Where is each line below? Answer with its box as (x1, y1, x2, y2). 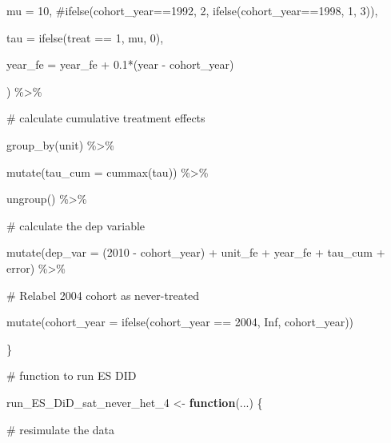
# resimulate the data (6, 421, 115, 437)
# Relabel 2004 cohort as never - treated (6, 286, 200, 303)
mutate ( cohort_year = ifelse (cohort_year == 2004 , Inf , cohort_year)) (6, 313, 354, 330)
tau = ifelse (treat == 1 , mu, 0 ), (6, 29, 164, 46)
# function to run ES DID (6, 367, 137, 384)
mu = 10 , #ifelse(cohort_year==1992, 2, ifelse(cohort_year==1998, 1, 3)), (6, 2, 378, 18)
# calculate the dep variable (6, 217, 146, 233)
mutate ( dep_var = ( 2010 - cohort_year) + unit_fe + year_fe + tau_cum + (6, 244, 385, 261)
